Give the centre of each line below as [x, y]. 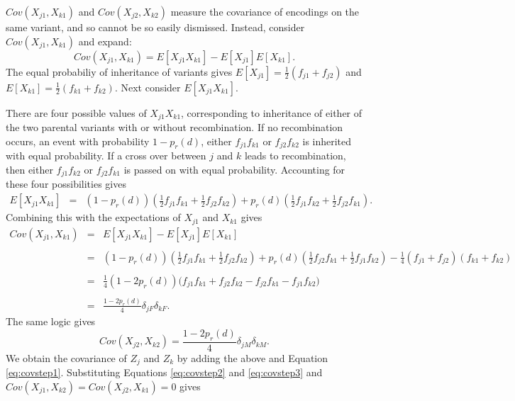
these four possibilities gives [66, 184]
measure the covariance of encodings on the [265, 11]
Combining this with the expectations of [93, 217]
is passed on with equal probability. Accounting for [234, 170]
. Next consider [148, 87]
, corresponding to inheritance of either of [272, 112]
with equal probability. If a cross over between [106, 156]
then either [29, 170]
